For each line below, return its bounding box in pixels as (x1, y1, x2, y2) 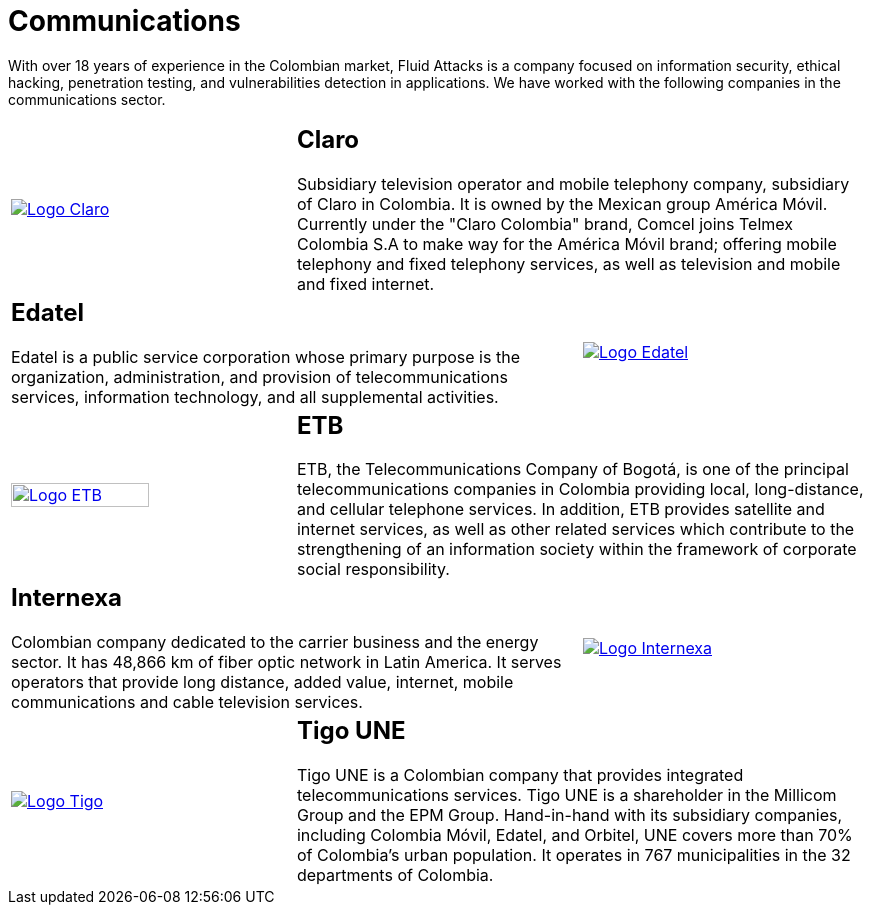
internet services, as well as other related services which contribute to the (296, 519, 855, 540)
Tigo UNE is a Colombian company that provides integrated (296, 765, 744, 786)
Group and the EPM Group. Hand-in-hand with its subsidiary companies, (296, 805, 843, 826)
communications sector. (8, 90, 166, 108)
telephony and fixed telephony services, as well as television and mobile (296, 253, 841, 274)
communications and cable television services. (11, 692, 363, 713)
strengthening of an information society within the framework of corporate (296, 539, 857, 560)
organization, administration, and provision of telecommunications (11, 366, 508, 387)
